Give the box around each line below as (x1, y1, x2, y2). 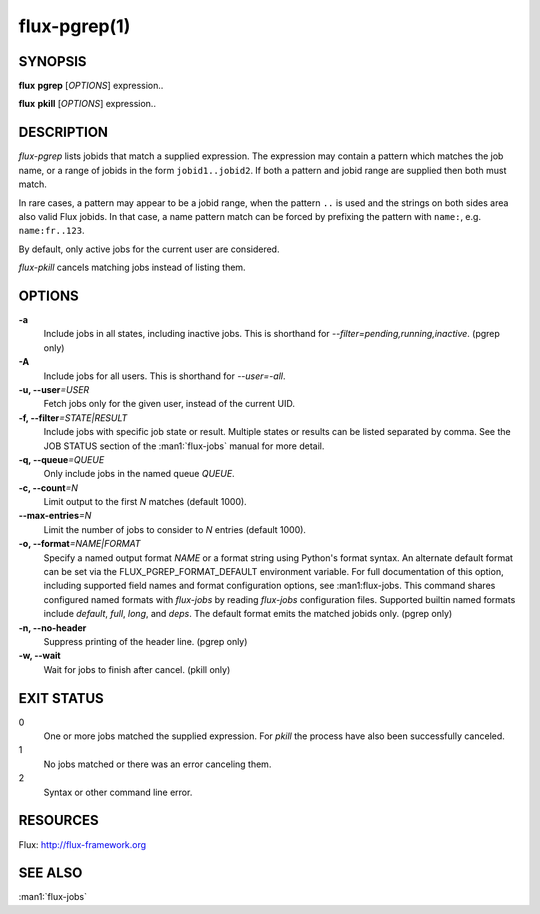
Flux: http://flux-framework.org (18, 838, 147, 850)
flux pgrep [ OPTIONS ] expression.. (18, 80, 164, 92)
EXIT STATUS (18, 690, 104, 707)
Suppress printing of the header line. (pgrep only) (43, 635, 248, 647)
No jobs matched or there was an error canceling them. (43, 758, 272, 770)
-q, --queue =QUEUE (18, 453, 105, 465)
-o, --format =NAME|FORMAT (18, 538, 141, 550)
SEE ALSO (18, 865, 83, 882)
